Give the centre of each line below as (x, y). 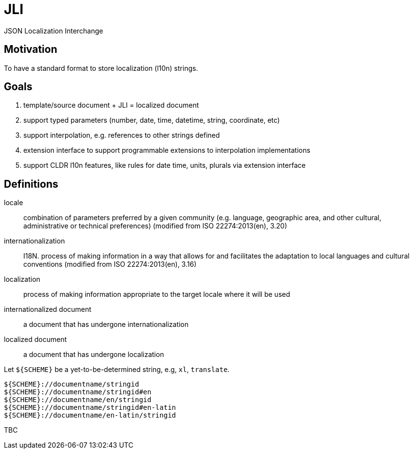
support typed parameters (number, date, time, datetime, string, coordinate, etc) (152, 120)
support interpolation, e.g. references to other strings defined (122, 135)
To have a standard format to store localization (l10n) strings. (101, 68)
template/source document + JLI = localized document (111, 105)
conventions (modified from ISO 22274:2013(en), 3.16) (110, 264)
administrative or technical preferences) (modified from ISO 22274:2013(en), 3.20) (155, 226)
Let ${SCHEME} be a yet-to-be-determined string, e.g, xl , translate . (117, 370)
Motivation (31, 49)
